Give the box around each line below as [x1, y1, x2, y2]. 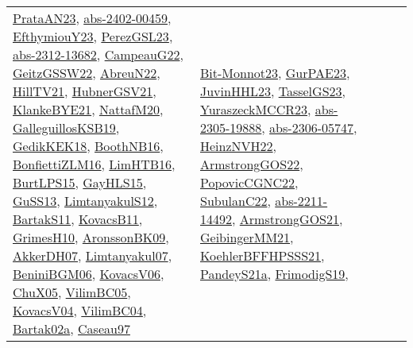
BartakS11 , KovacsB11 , [13, 210, 143, 228]
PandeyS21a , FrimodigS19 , [199, 265, 349, 283]
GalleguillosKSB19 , [13, 118, 120, 137]
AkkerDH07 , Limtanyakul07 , [13, 246, 172, 265]
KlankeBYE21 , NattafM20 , [13, 100, 164, 118]
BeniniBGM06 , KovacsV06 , [13, 265, 164, 283]
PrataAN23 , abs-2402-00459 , [13, 9, 172, 27]
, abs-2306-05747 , [261, 118, 357, 137]
